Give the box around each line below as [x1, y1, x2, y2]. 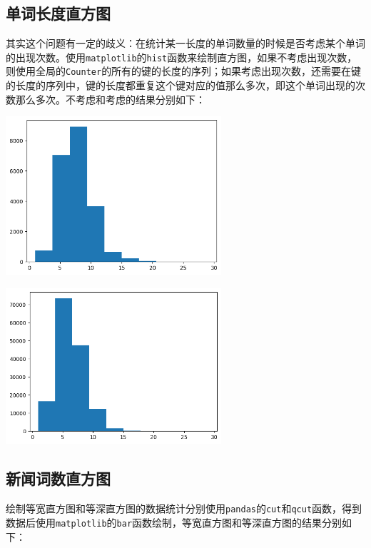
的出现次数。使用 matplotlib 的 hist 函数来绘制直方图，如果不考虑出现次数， [6, 49, 357, 64]
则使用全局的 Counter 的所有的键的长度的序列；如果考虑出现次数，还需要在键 [6, 64, 362, 78]
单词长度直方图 [6, 2, 111, 24]
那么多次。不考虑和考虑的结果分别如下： [15, 91, 205, 106]
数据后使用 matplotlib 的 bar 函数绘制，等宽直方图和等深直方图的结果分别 [6, 514, 342, 529]
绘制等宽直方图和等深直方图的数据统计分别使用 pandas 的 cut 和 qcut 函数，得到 [6, 501, 362, 516]
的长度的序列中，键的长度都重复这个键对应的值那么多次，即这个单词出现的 [6, 78, 355, 93]
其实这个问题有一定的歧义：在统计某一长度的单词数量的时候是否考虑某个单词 [6, 36, 365, 51]
